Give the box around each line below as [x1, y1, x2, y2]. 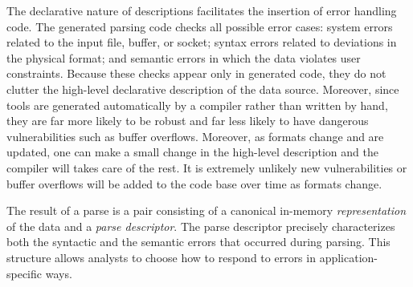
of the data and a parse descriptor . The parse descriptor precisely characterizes [6, 217, 395, 234]
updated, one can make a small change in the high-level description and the [6, 143, 378, 160]
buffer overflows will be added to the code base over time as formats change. [6, 175, 382, 192]
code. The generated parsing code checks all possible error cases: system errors [6, 18, 393, 34]
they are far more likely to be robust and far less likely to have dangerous [6, 112, 369, 129]
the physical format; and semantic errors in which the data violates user [6, 49, 361, 66]
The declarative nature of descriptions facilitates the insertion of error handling [6, 2, 397, 18]
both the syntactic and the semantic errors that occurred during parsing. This [6, 233, 391, 250]
